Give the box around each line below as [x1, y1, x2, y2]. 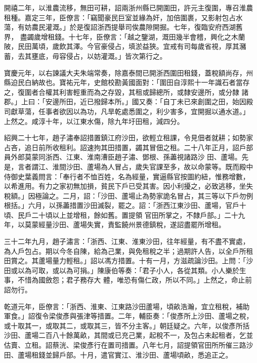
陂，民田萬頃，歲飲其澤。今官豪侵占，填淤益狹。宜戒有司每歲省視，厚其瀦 [4, 41, 246, 51]
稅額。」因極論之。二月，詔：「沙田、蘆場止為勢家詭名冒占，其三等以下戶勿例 [4, 190, 253, 201]
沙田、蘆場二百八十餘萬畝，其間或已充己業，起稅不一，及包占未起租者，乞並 [4, 330, 253, 340]
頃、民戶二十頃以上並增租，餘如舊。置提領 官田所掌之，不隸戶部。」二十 [4, 209, 238, 220]
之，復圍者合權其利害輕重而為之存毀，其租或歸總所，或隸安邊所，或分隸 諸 [4, 86, 249, 97]
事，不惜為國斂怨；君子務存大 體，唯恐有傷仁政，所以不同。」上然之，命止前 [4, 275, 252, 285]
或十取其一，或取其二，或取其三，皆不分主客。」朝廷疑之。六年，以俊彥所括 [4, 320, 250, 330]
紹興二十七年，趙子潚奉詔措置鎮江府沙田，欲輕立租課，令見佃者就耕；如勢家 [4, 132, 253, 143]
